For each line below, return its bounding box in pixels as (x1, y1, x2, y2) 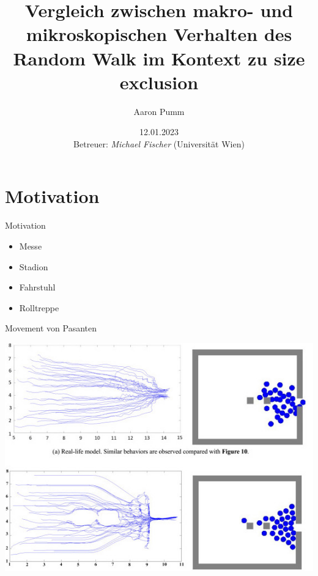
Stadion (19, 260, 48, 273)
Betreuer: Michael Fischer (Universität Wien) (73, 137, 245, 150)
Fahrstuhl (19, 281, 56, 294)
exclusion (119, 69, 199, 94)
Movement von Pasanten (5, 322, 97, 334)
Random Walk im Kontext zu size (13, 45, 305, 70)
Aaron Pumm (133, 105, 185, 117)
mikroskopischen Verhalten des (26, 21, 292, 46)
